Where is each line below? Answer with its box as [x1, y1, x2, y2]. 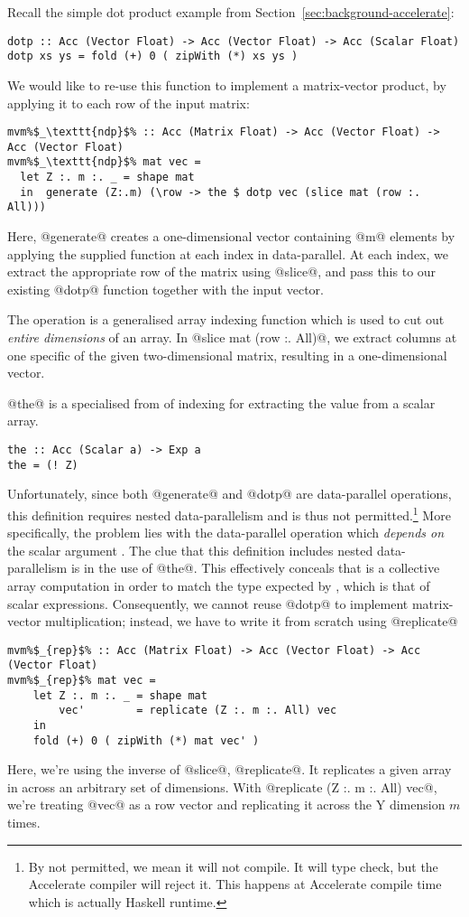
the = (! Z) [7, 458, 78, 472]
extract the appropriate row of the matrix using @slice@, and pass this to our [7, 262, 437, 281]
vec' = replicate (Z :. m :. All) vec [59, 704, 337, 717]
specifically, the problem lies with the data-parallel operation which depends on [7, 523, 445, 542]
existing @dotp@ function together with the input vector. [7, 279, 324, 298]
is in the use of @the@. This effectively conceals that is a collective [70, 558, 440, 577]
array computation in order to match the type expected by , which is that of [7, 575, 430, 594]
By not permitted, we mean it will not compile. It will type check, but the [28, 856, 438, 875]
